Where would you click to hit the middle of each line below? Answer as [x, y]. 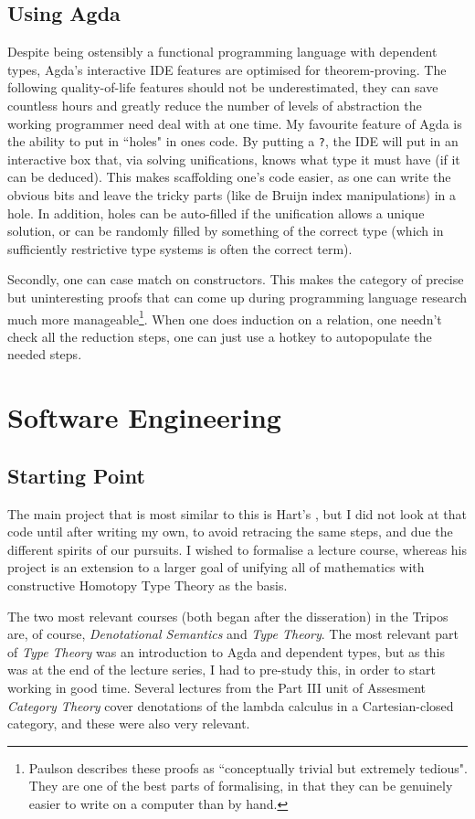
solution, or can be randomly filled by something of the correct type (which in [226, 231]
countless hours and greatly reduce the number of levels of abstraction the [215, 105]
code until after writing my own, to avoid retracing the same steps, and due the [230, 532]
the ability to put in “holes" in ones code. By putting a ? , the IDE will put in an [233, 141]
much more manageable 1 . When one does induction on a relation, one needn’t [225, 317]
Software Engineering [144, 417]
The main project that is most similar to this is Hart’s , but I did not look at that [237, 513]
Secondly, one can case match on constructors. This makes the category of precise [236, 279]
